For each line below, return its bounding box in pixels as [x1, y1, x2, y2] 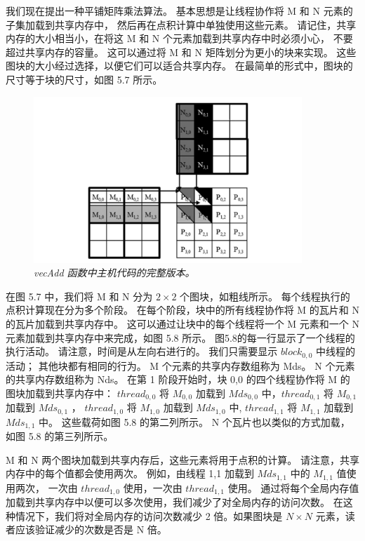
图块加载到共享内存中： [6, 385, 114, 400]
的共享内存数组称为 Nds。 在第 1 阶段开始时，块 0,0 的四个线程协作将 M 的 [6, 372, 350, 387]
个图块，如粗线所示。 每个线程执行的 [180, 288, 350, 303]
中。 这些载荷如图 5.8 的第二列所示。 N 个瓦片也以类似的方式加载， [39, 414, 350, 429]
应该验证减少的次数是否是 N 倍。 [15, 522, 167, 537]
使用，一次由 [123, 480, 182, 495]
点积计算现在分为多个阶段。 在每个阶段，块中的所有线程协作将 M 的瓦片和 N [6, 302, 359, 317]
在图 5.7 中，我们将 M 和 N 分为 [6, 288, 153, 303]
